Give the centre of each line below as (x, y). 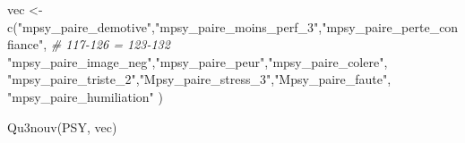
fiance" (26, 44)
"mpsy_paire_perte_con (390, 26)
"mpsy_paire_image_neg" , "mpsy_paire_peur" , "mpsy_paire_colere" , (198, 61)
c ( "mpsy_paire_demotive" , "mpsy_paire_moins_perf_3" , (165, 26)
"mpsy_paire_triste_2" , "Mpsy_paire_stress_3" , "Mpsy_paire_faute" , (199, 79)
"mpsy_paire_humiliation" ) (85, 96)
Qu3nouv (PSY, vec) (62, 126)
